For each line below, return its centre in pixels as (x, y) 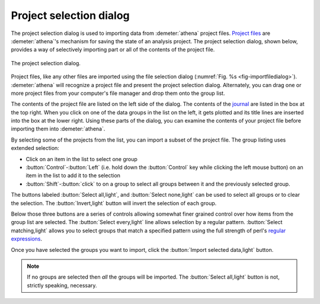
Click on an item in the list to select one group (81, 159)
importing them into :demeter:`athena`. (58, 129)
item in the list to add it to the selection (73, 175)
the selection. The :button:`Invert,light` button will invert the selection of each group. (114, 203)
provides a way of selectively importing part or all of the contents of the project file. (113, 50)
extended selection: (35, 148)
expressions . (27, 239)
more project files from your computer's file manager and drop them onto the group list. (118, 93)
